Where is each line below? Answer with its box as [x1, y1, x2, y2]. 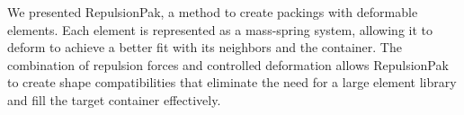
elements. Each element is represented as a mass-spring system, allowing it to [7, 20, 433, 39]
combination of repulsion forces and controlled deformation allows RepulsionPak [7, 55, 449, 74]
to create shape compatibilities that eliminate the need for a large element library [7, 73, 457, 92]
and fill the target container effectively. [7, 90, 221, 109]
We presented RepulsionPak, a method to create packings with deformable [7, 3, 418, 21]
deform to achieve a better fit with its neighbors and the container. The [7, 38, 402, 57]
